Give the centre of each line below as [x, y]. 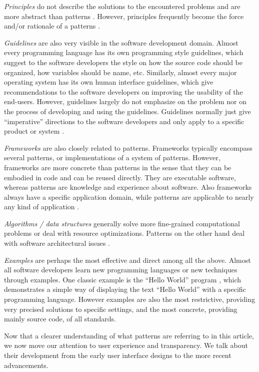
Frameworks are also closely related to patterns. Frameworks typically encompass [128, 147]
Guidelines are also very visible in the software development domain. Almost [121, 42]
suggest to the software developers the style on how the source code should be [123, 62]
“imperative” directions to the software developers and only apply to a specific [124, 121]
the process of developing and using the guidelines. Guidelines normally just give [127, 111]
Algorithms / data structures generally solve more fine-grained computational [122, 223]
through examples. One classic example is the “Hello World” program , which [123, 279]
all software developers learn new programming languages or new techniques [121, 270]
